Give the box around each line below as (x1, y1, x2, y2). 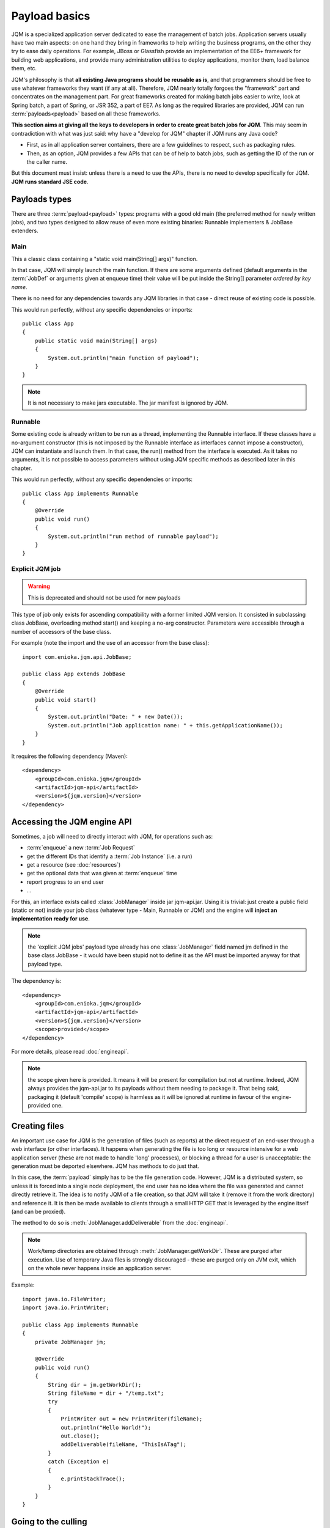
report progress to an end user (26, 878, 104, 886)
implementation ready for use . (11, 915, 90, 922)
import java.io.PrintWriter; (22, 1304, 109, 1311)
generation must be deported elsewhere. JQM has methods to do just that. (11, 1163, 200, 1170)
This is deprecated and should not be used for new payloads (28, 593, 181, 601)
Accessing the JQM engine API (11, 817, 132, 827)
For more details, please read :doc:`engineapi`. (11, 1048, 129, 1055)
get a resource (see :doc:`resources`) (26, 861, 121, 868)
